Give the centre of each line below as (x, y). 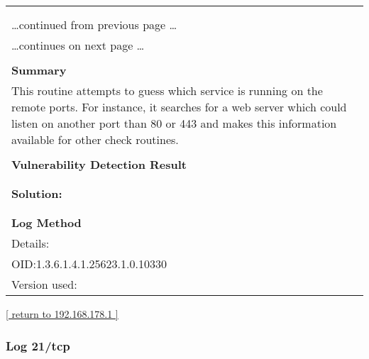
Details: (31, 243)
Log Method (46, 222)
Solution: (37, 193)
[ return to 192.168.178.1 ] (62, 314)
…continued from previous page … (94, 24)
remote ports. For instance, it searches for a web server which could (179, 107)
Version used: (44, 284)
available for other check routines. (95, 139)
